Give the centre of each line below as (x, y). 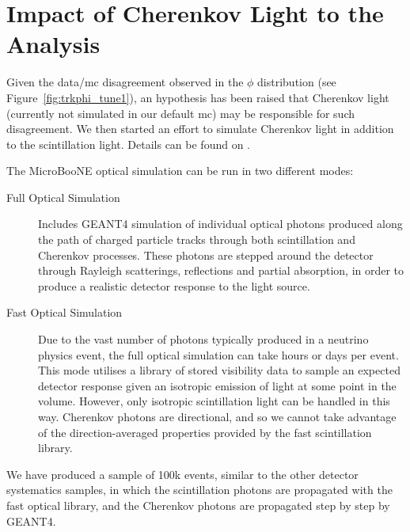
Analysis (53, 44)
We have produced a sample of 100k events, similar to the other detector (182, 474)
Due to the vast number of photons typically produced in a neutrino (203, 339)
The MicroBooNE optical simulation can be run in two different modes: (180, 171)
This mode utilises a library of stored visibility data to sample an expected (219, 370)
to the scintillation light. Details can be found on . (128, 144)
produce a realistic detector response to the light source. (174, 285)
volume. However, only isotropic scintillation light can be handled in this (214, 401)
